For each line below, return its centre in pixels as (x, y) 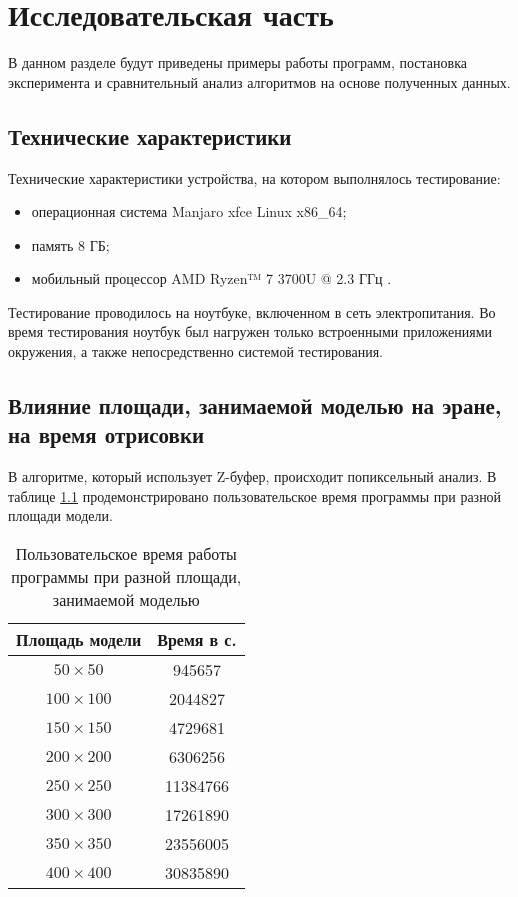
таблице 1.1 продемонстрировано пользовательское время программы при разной (255, 495)
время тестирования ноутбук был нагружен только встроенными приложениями (250, 331)
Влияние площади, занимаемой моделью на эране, (255, 405)
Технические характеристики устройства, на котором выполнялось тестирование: (254, 177)
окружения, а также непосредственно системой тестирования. (196, 351)
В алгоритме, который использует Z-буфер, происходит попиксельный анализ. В (252, 476)
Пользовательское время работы (126, 554)
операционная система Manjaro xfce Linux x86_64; (189, 211)
